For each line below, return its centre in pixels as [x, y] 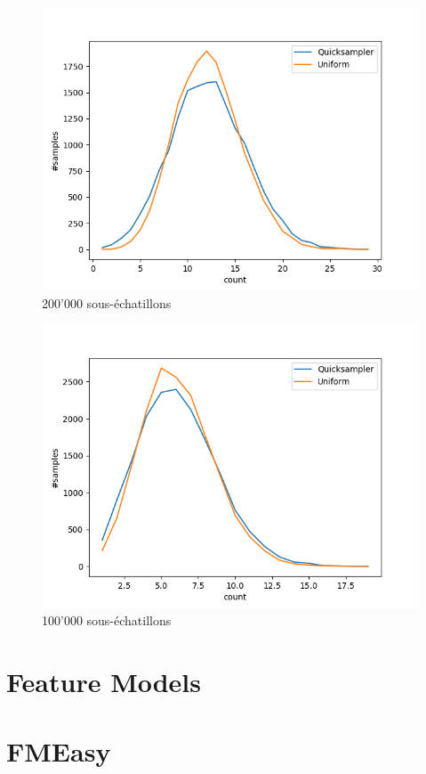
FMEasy [59, 750]
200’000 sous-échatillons [107, 302]
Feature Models [104, 681]
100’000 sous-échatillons [107, 619]
